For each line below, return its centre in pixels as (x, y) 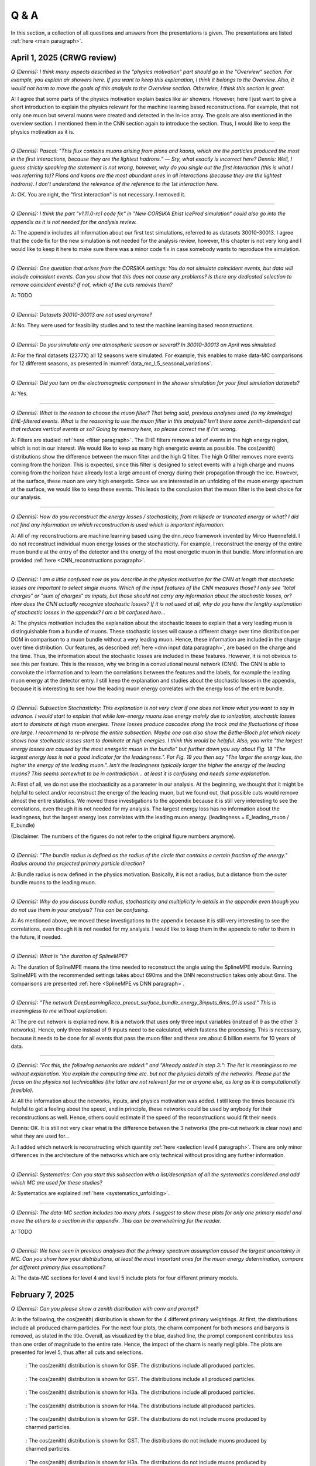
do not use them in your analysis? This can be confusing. (80, 910)
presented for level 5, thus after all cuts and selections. (77, 1352)
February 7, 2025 (42, 1294)
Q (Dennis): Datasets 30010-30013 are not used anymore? (81, 314)
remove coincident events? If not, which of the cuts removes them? (92, 285)
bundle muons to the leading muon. (54, 883)
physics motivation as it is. (43, 131)
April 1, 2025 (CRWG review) (64, 58)
